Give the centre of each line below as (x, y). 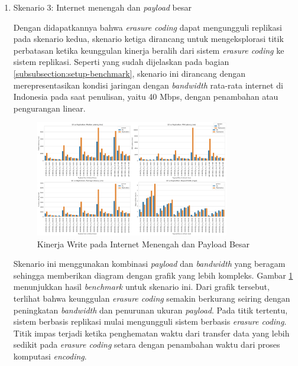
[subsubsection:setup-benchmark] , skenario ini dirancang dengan (129, 73)
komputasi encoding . (50, 356)
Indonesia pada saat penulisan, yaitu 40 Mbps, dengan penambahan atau (146, 97)
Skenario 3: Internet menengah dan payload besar (103, 7)
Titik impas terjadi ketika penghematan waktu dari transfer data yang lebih (151, 333)
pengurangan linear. (49, 108)
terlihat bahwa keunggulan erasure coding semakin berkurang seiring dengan (152, 298)
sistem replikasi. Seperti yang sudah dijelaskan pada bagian (121, 62)
